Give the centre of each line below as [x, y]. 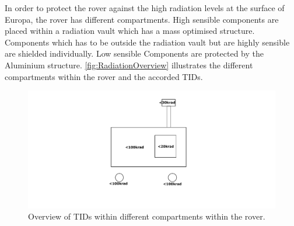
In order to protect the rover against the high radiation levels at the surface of [145, 8]
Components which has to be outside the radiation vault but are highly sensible [147, 42]
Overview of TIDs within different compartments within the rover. [147, 216]
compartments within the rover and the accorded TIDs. [104, 76]
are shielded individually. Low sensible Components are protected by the [134, 53]
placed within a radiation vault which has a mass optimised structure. [130, 31]
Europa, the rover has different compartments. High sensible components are [142, 19]
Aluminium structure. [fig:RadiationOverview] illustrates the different [129, 65]
